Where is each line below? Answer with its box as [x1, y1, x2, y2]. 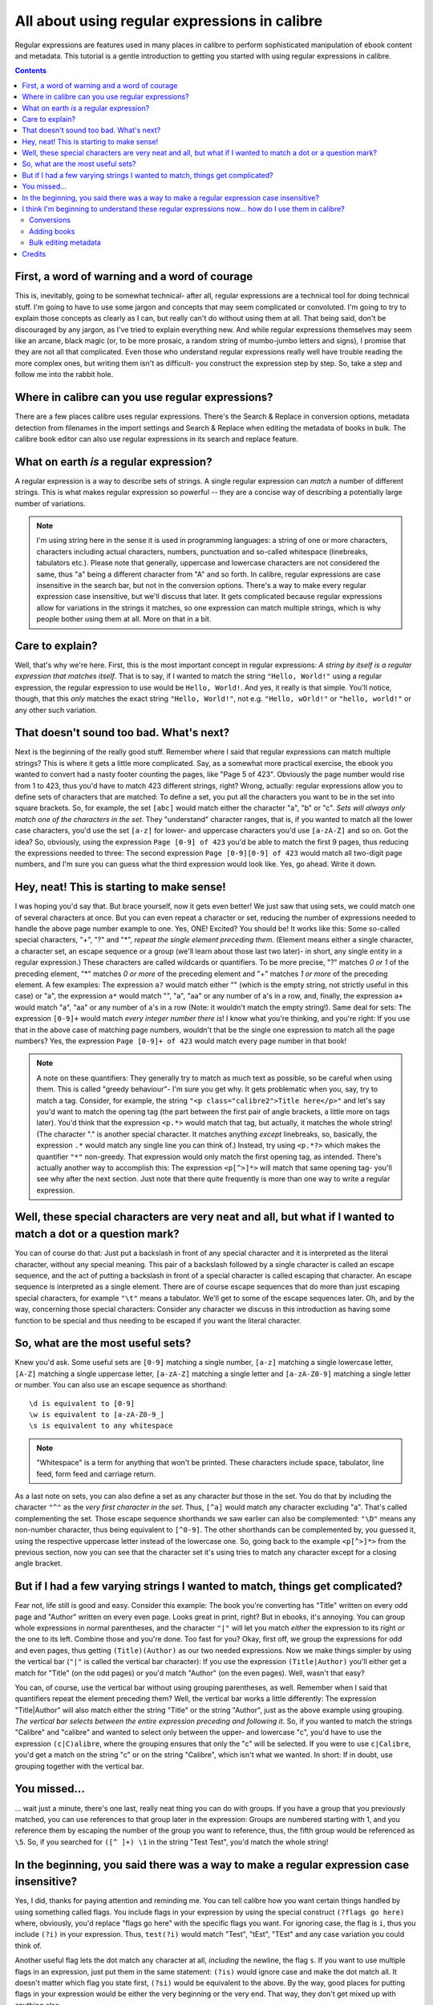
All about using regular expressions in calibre [14, 12, 323, 30]
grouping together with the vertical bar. [14, 1761, 144, 1771]
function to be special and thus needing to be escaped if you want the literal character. [14, 1315, 302, 1325]
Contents [14, 66, 47, 75]
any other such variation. [14, 705, 98, 715]
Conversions [29, 215, 71, 225]
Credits [22, 249, 47, 258]
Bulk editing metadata [29, 237, 102, 248]
